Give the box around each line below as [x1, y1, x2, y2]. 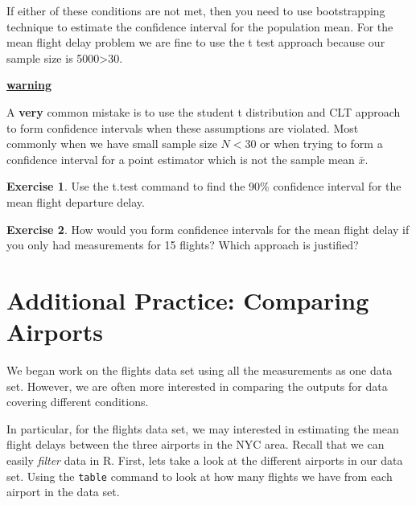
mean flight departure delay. [6, 193, 145, 210]
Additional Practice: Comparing [6, 283, 369, 316]
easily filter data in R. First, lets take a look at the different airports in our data [6, 452, 403, 468]
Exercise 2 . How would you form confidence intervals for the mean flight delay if [6, 220, 410, 237]
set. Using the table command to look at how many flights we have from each [6, 467, 393, 484]
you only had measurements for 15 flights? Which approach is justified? [6, 236, 359, 253]
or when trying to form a [260, 135, 383, 152]
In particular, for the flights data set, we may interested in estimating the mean [6, 420, 399, 437]
